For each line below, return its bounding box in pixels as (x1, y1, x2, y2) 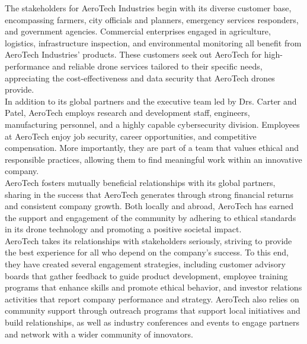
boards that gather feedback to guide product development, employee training (5, 269, 288, 282)
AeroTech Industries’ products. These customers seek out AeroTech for (5, 48, 262, 61)
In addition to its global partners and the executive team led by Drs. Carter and (5, 94, 297, 107)
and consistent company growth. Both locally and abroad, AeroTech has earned (5, 200, 294, 212)
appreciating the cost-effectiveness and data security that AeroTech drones (5, 71, 275, 84)
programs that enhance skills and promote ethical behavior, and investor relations (5, 281, 302, 293)
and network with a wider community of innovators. (5, 327, 193, 340)
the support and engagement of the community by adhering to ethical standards (5, 211, 296, 223)
